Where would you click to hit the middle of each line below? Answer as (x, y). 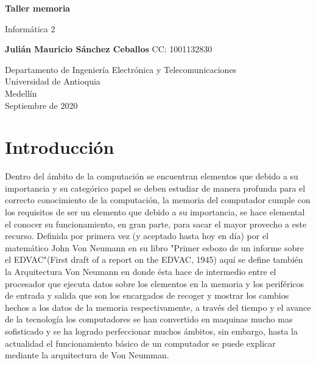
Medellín (21, 93)
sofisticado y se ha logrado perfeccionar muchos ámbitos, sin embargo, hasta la (151, 331)
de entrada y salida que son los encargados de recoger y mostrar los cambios (147, 295)
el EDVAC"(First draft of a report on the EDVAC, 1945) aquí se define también (154, 259)
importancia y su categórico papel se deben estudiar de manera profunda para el (155, 188)
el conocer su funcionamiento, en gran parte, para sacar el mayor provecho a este (156, 224)
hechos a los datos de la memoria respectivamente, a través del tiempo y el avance (158, 307)
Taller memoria (38, 8)
